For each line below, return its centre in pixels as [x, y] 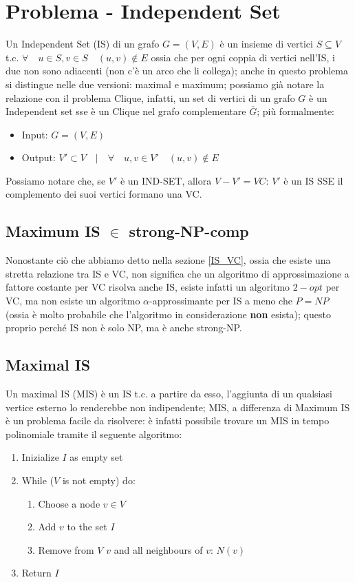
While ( [38, 480]
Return [36, 573]
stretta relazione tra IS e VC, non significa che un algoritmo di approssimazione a [177, 273]
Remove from [66, 549]
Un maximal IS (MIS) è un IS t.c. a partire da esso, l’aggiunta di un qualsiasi [169, 394]
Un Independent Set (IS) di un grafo [83, 44]
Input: [35, 134]
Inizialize [40, 457]
